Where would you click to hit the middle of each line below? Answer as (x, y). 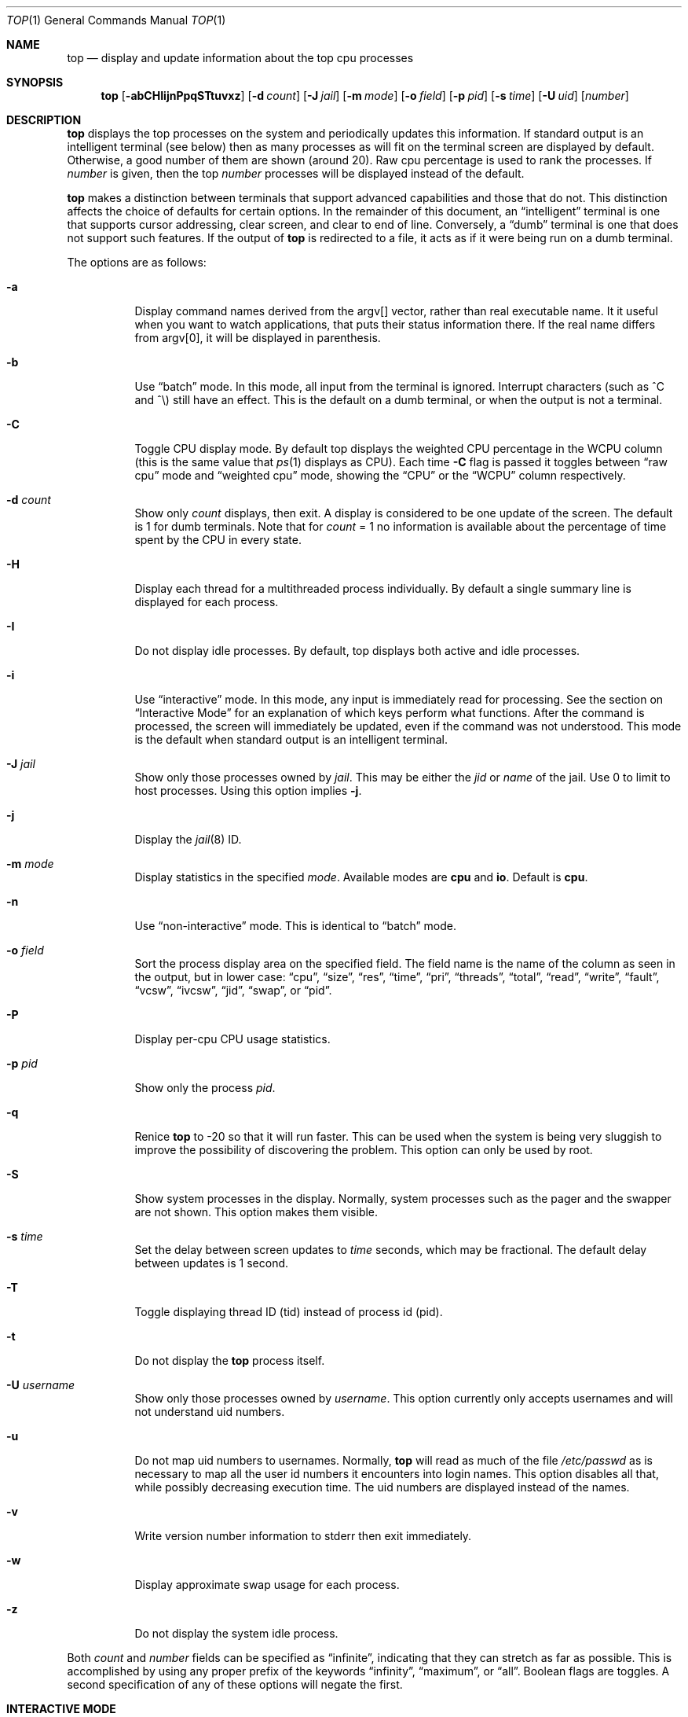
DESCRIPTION (44, 120)
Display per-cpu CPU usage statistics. (232, 1039)
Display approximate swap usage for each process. (267, 1585)
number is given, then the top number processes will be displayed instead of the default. (296, 173)
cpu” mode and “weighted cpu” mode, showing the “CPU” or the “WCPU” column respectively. (380, 475)
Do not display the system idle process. (236, 1633)
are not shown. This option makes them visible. (256, 1212)
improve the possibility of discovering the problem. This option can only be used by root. (364, 1150)
